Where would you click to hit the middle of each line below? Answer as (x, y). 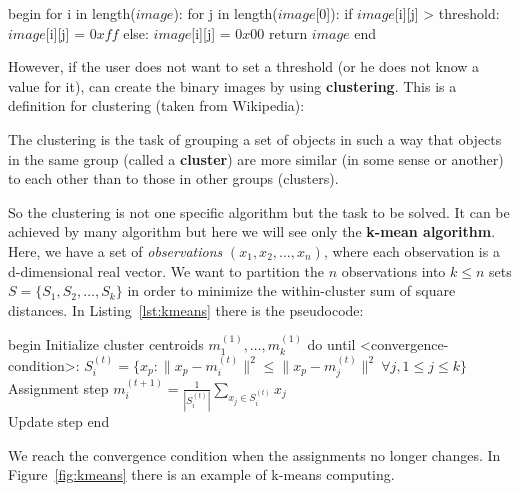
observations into (393, 270)
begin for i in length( (72, 13)
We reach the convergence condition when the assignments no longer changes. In (254, 454)
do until (331, 344)
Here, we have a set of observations (115, 250)
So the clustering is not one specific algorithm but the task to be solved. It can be (259, 211)
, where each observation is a (411, 250)
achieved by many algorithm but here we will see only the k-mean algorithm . (252, 231)
